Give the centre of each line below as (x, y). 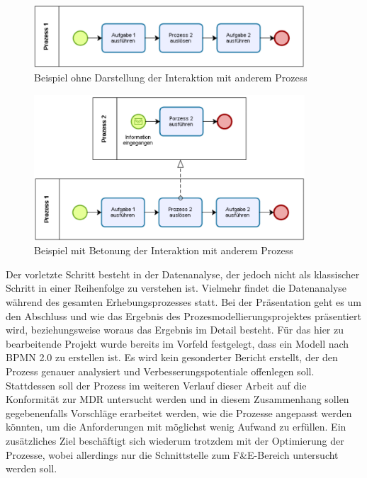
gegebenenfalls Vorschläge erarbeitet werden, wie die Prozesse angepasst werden (179, 412)
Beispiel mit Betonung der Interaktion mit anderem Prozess (164, 250)
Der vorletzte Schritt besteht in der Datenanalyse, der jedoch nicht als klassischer (183, 274)
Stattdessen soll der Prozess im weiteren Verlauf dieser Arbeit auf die (156, 385)
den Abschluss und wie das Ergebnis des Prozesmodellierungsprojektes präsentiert (183, 315)
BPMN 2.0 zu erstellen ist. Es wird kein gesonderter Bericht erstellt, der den (172, 357)
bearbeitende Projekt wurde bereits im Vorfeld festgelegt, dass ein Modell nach (177, 343)
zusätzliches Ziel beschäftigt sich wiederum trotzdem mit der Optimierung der (175, 440)
